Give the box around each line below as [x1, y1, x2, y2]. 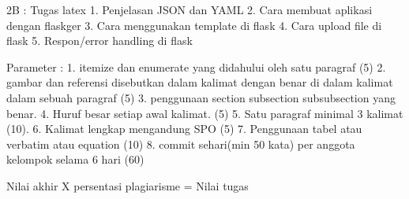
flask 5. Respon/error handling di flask [6, 32, 193, 49]
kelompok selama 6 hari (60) [6, 151, 144, 168]
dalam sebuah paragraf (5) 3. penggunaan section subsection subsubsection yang [6, 89, 396, 105]
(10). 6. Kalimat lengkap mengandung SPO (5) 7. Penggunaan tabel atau [6, 120, 362, 137]
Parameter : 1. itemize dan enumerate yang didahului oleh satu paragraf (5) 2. [6, 58, 386, 75]
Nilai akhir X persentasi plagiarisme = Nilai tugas [6, 177, 249, 193]
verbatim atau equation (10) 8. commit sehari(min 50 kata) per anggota [6, 135, 355, 152]
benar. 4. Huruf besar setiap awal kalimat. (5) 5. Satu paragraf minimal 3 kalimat [6, 105, 403, 121]
